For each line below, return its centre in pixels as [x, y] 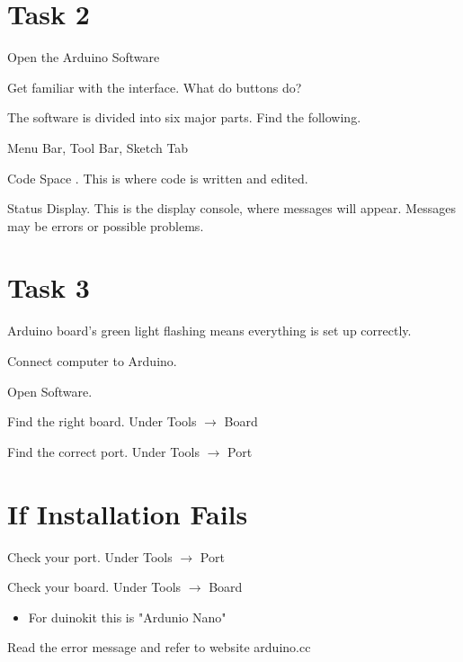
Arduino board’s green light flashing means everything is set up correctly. [209, 331]
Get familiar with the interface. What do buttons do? [155, 87]
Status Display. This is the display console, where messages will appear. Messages [231, 208]
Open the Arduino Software [84, 57]
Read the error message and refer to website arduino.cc [159, 647]
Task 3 [49, 287]
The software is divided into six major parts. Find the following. [184, 117]
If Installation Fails [128, 513]
